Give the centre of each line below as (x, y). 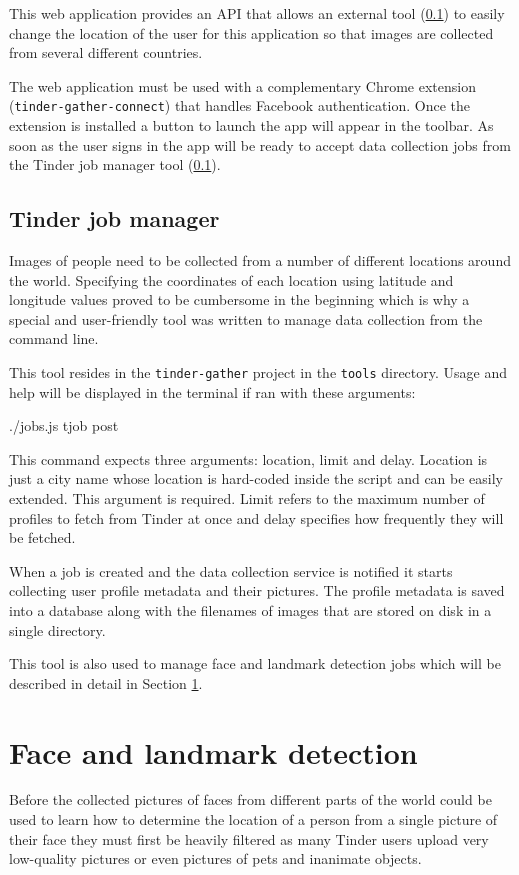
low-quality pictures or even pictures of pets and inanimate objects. (215, 858)
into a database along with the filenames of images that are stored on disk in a (250, 609)
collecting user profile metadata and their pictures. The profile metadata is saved (257, 590)
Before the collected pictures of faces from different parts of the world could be (250, 799)
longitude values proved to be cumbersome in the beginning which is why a (239, 299)
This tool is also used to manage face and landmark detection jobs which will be (255, 663)
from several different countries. (106, 52)
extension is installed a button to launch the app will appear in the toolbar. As (251, 125)
